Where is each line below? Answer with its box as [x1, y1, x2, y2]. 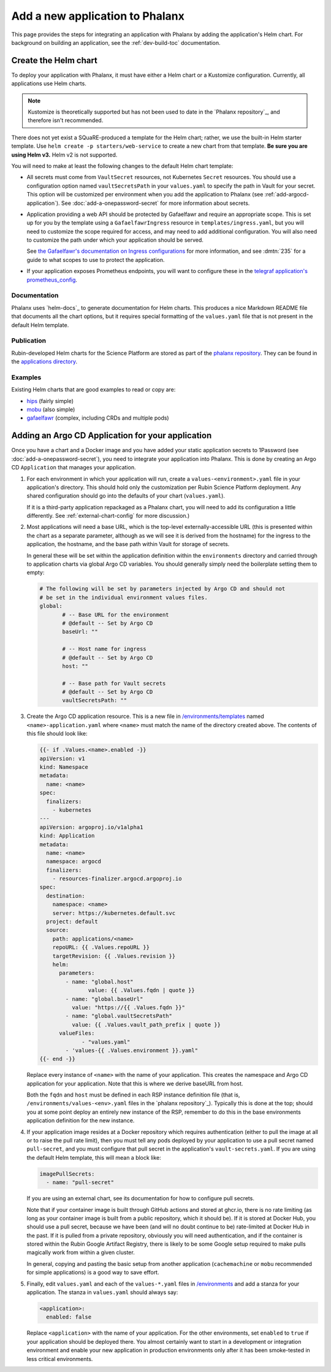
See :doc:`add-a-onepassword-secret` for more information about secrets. [61, 199, 250, 207]
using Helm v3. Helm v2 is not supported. [11, 151, 118, 158]
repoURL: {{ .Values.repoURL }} [52, 944, 150, 951]
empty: [26, 569, 45, 576]
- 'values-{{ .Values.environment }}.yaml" [65, 1047, 199, 1054]
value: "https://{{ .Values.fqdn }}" [71, 1004, 185, 1011]
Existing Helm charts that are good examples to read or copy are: [11, 386, 176, 393]
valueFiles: [59, 1030, 95, 1037]
